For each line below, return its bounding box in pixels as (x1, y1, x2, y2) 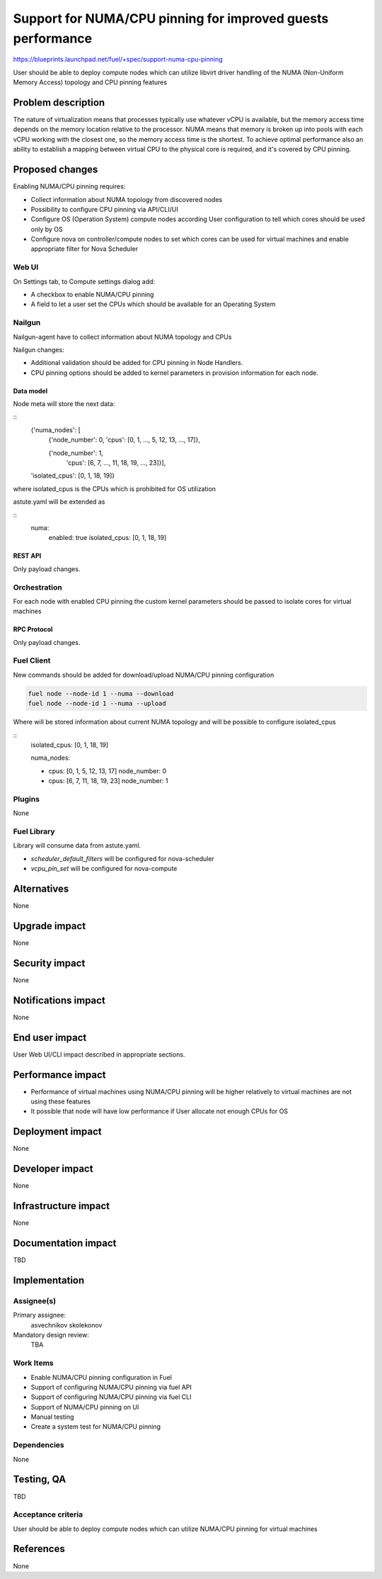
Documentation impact (13, 1237, 117, 1249)
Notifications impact (13, 994, 105, 1006)
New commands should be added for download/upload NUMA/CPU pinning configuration (13, 670, 274, 679)
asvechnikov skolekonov (30, 1320, 103, 1329)
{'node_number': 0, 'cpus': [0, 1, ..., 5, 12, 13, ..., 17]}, (48, 436, 201, 444)
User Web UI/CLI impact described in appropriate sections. (13, 1050, 185, 1059)
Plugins (13, 794, 40, 804)
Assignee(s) (13, 1296, 57, 1305)
